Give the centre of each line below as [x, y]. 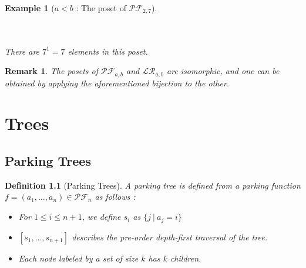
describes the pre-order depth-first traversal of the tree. [169, 237]
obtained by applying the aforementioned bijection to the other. [117, 83]
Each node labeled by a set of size [78, 258]
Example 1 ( [30, 8]
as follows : [115, 197]
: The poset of [101, 8]
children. [186, 258]
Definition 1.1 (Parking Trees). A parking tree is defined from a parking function [153, 185]
